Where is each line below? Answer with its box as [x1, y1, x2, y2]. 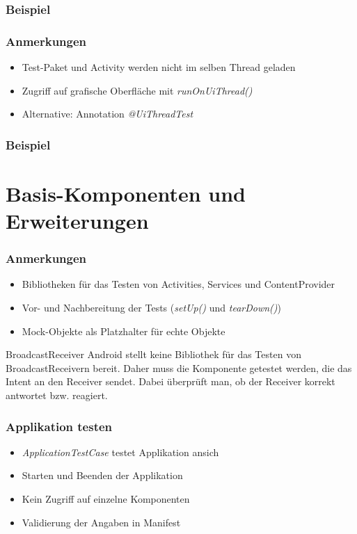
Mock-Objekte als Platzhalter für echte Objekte [22, 323, 225, 338]
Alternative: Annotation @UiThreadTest [22, 106, 193, 121]
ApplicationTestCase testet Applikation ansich [22, 444, 219, 459]
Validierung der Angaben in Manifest [22, 515, 181, 529]
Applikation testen [6, 417, 113, 435]
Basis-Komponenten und [6, 179, 246, 207]
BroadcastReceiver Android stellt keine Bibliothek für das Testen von [6, 347, 301, 362]
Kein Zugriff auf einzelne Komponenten [22, 492, 190, 506]
